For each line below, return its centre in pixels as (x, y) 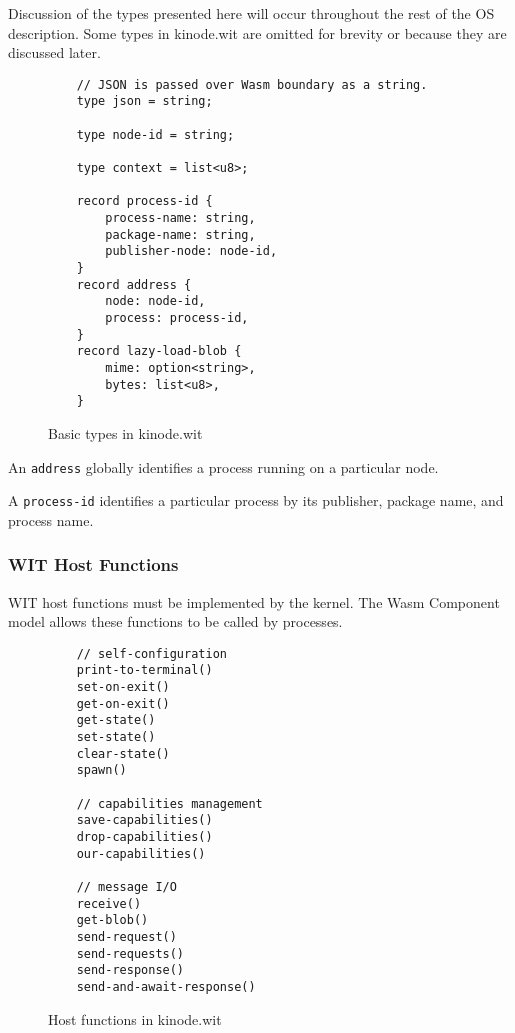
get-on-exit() (123, 703)
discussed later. (54, 52)
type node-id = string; (155, 134)
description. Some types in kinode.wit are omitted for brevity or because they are (257, 32)
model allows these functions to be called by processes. (175, 621)
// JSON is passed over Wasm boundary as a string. (252, 84)
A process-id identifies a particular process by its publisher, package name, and (256, 500)
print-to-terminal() (144, 670)
